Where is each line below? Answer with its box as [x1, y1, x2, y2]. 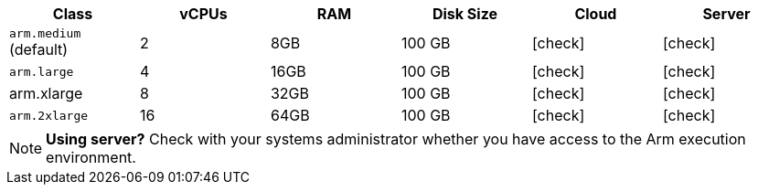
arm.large [9, 64, 74, 79]
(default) [9, 40, 69, 59]
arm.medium [9, 27, 81, 40]
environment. [46, 148, 136, 166]
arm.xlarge [9, 84, 83, 102]
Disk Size [432, 5, 497, 23]
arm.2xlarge [9, 108, 89, 123]
